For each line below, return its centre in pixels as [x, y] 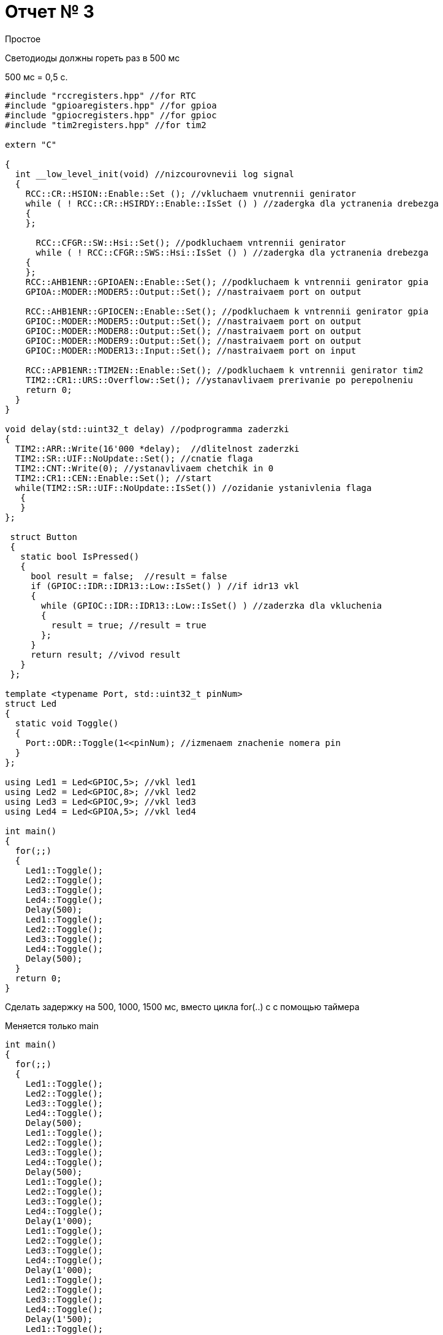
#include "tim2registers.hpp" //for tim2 [106, 125]
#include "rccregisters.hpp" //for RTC [100, 95]
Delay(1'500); [59, 1319]
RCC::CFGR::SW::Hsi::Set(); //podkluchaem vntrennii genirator [191, 242]
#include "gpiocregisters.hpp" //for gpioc [111, 115]
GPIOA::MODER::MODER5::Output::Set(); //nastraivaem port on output [193, 291]
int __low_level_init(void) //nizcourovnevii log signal [155, 174]
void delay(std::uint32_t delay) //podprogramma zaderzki [147, 429]
